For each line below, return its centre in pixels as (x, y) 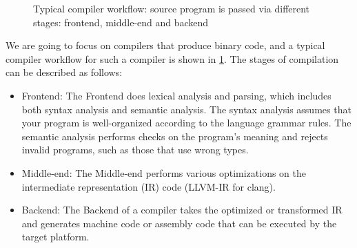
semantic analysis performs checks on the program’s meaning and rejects (175, 136)
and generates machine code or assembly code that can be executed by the (179, 223)
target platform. (55, 237)
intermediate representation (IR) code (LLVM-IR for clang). (149, 186)
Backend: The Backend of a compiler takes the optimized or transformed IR (182, 210)
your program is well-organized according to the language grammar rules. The (186, 123)
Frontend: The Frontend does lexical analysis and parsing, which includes (176, 95)
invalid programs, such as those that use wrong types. (135, 150)
